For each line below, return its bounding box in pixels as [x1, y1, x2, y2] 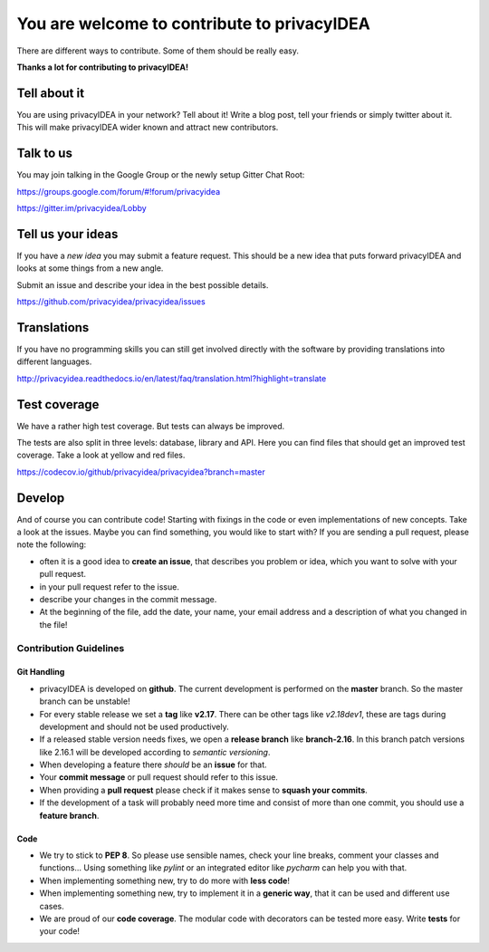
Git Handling [16, 667, 65, 678]
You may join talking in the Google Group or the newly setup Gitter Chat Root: [16, 169, 305, 180]
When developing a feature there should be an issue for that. [39, 759, 267, 770]
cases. [39, 900, 64, 911]
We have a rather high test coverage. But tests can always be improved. [16, 420, 285, 431]
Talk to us [16, 146, 72, 161]
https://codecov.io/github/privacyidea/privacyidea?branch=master [16, 466, 266, 477]
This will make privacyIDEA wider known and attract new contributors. [16, 122, 279, 133]
